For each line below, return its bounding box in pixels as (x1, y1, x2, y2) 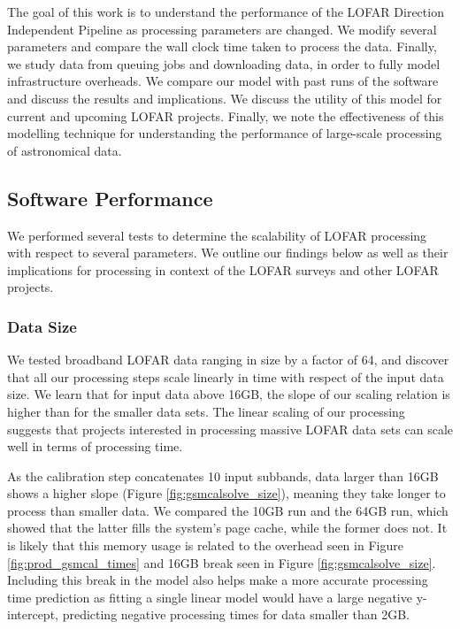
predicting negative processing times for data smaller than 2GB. (62, 605, 410, 624)
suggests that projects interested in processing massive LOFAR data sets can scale (7, 419, 453, 438)
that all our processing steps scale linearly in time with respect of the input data (7, 367, 444, 386)
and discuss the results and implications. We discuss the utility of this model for (7, 88, 442, 107)
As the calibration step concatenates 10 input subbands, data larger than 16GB (7, 466, 439, 485)
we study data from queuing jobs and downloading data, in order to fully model (7, 54, 441, 73)
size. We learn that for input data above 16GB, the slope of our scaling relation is (7, 385, 450, 403)
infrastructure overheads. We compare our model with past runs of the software (7, 72, 439, 90)
